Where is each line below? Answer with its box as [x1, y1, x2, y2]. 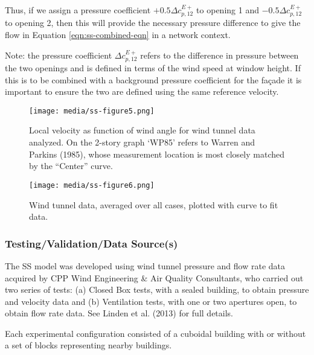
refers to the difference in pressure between [140, 48, 299, 61]
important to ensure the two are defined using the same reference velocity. [5, 85, 279, 98]
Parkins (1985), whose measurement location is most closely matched [29, 147, 285, 160]
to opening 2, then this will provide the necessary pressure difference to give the [5, 16, 301, 29]
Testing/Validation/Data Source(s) [5, 235, 178, 251]
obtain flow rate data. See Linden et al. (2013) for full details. [5, 307, 233, 319]
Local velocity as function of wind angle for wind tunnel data [29, 124, 255, 136]
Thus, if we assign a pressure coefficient [5, 4, 151, 16]
